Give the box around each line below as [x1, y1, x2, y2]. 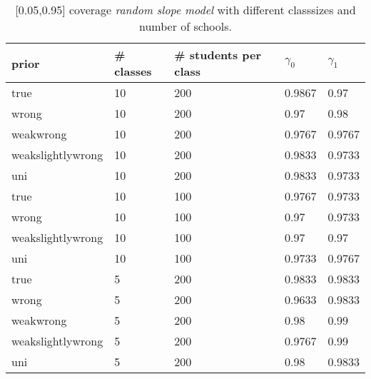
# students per [174, 46, 262, 63]
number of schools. [138, 18, 232, 34]
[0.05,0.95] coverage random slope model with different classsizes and [15, 1, 356, 18]
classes [114, 63, 152, 79]
